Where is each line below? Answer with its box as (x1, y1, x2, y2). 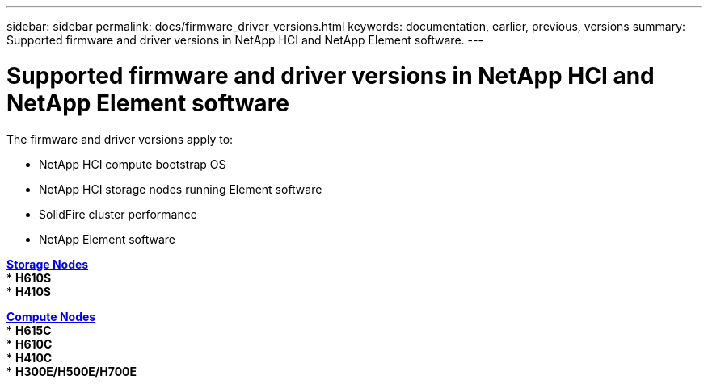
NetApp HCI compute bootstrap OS (39, 157, 226, 171)
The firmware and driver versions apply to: (6, 131, 234, 146)
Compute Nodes (6, 309, 96, 323)
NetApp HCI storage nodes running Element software (39, 182, 322, 196)
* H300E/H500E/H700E (6, 364, 137, 378)
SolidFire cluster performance (39, 207, 197, 221)
